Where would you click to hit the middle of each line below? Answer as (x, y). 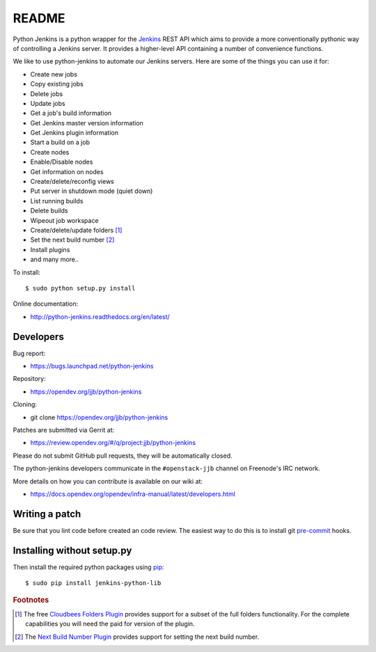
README (39, 18)
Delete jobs (47, 93)
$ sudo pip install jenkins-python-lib (93, 583)
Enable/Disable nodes (62, 162)
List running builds (57, 201)
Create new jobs (54, 74)
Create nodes (50, 152)
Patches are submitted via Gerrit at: (64, 430)
